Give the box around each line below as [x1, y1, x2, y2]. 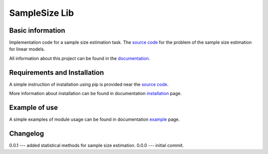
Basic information [9, 26, 66, 35]
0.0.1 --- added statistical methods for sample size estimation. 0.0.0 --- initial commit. [9, 142, 184, 148]
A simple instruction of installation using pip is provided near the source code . [9, 81, 169, 87]
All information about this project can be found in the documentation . [9, 55, 150, 61]
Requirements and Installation [9, 68, 104, 77]
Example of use [9, 103, 58, 111]
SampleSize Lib [9, 7, 74, 18]
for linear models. [9, 46, 46, 52]
